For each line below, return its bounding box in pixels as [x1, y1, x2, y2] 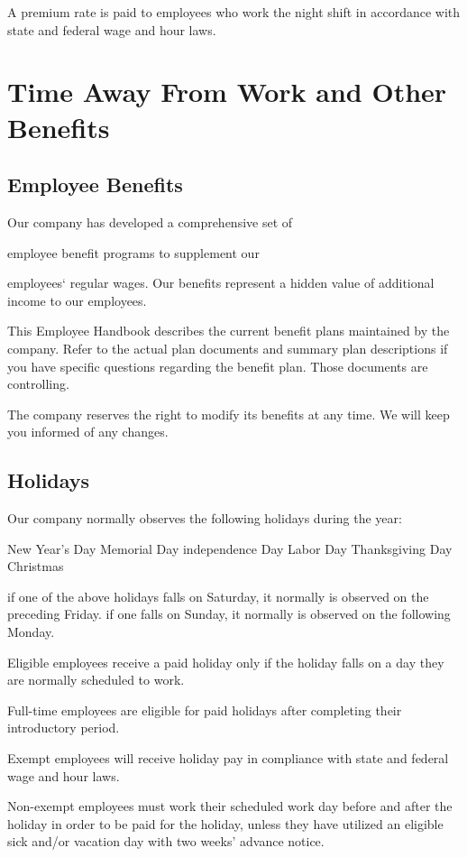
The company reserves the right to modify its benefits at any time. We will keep [7, 404, 450, 423]
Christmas [7, 557, 64, 576]
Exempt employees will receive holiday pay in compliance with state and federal [7, 749, 449, 768]
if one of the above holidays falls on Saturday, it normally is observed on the [7, 586, 429, 605]
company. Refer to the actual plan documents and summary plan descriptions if [7, 338, 448, 357]
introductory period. [7, 718, 120, 737]
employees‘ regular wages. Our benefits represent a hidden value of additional [7, 273, 435, 292]
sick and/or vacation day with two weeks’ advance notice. [7, 832, 325, 851]
